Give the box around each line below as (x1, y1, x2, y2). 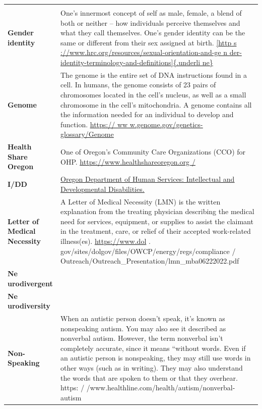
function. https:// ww (60, 119, 128, 129)
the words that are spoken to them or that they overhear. (60, 372, 238, 383)
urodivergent (8, 278, 53, 288)
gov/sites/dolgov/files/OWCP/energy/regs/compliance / (60, 245, 236, 256)
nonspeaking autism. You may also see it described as (60, 323, 226, 333)
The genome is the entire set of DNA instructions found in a (60, 69, 247, 80)
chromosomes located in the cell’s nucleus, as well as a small (60, 89, 246, 99)
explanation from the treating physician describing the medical (60, 206, 254, 217)
